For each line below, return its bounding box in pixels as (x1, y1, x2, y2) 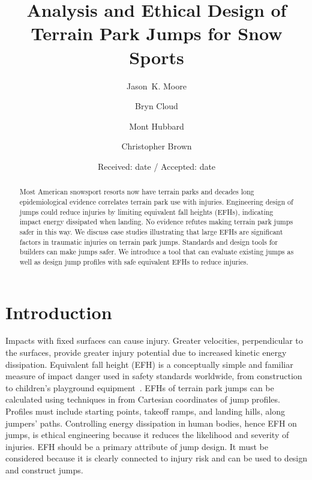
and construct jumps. (5, 463, 83, 476)
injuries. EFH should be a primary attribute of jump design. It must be (5, 440, 269, 452)
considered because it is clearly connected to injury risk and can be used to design (5, 452, 308, 464)
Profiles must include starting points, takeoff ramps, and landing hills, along (5, 405, 285, 418)
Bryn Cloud (135, 100, 178, 112)
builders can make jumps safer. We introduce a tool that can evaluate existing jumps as (19, 247, 294, 257)
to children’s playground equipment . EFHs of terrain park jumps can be (5, 381, 274, 394)
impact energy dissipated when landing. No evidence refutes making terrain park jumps (19, 217, 293, 227)
